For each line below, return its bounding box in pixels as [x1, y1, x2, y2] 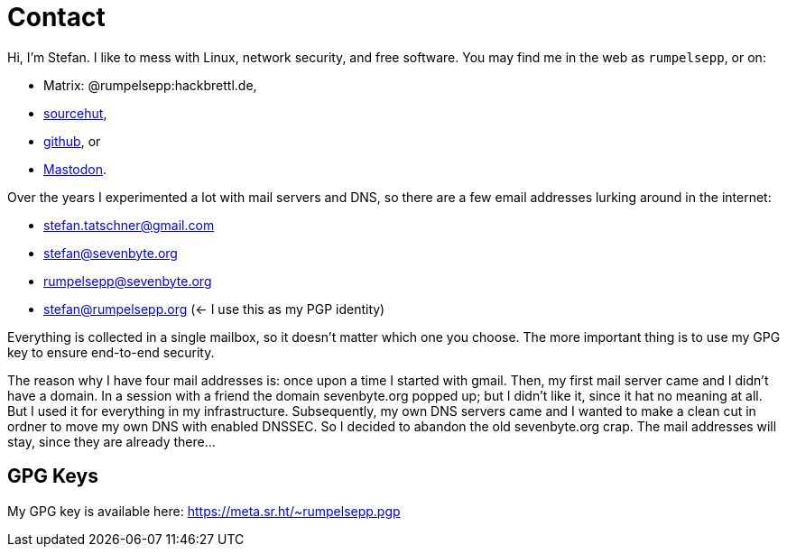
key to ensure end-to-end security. [7, 344, 215, 360]
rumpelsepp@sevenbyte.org [43, 272, 212, 289]
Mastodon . [43, 161, 107, 177]
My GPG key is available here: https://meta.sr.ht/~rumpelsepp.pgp [7, 503, 401, 519]
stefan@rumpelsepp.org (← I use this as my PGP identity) [43, 300, 385, 317]
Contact [7, 2, 106, 32]
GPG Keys [7, 465, 98, 488]
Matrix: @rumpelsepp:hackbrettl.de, [43, 77, 257, 93]
